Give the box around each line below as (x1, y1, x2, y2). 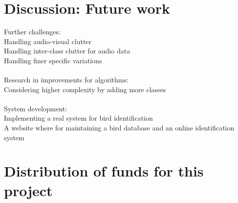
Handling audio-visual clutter (4, 36, 92, 46)
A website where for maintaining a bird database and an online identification (4, 123, 235, 133)
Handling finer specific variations (4, 55, 102, 65)
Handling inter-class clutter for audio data (4, 46, 130, 56)
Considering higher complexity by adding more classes (4, 84, 166, 94)
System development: (4, 103, 67, 113)
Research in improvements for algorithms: (4, 75, 129, 85)
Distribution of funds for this (4, 161, 204, 181)
